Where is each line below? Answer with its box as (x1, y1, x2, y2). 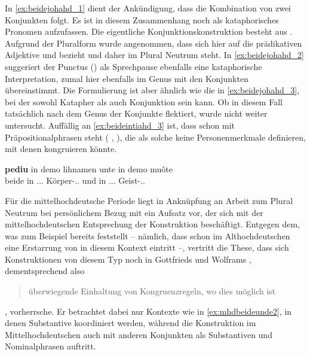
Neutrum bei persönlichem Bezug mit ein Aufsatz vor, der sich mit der (5, 206, 263, 218)
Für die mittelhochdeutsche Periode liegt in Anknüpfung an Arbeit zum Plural (5, 194, 293, 206)
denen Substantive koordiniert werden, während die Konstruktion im (5, 317, 256, 329)
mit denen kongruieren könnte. (5, 142, 117, 155)
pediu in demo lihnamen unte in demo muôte (5, 162, 173, 175)
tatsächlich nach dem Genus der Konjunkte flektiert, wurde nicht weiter (5, 107, 268, 120)
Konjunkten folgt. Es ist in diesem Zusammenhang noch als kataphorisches (5, 13, 279, 26)
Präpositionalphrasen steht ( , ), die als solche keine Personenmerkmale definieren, (5, 130, 306, 143)
